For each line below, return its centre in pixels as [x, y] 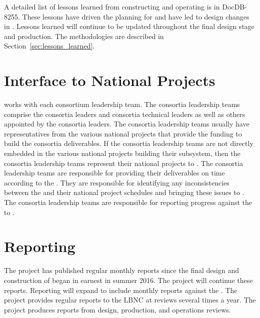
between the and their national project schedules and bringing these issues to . [124, 192]
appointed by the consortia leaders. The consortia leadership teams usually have [127, 124]
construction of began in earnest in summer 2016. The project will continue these [128, 280]
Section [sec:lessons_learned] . [49, 46]
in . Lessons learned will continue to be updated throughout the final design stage [129, 26]
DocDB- [234, 6]
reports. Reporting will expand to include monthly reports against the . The [121, 290]
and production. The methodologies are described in [84, 36]
